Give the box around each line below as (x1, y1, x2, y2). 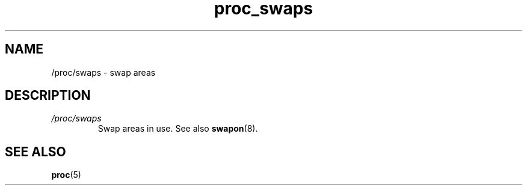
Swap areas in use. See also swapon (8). (97, 123, 258, 134)
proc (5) (51, 170, 81, 180)
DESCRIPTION (5, 88, 91, 103)
